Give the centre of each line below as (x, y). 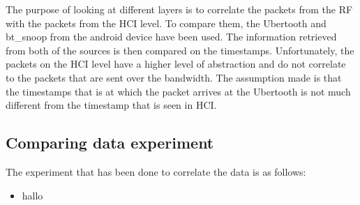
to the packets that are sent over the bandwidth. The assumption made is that (174, 77)
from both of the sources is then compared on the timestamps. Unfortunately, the (180, 50)
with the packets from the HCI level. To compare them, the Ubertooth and (166, 23)
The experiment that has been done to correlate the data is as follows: (156, 171)
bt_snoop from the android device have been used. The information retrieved (171, 37)
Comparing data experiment (110, 143)
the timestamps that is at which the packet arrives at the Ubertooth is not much (178, 91)
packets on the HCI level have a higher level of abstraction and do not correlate (176, 64)
